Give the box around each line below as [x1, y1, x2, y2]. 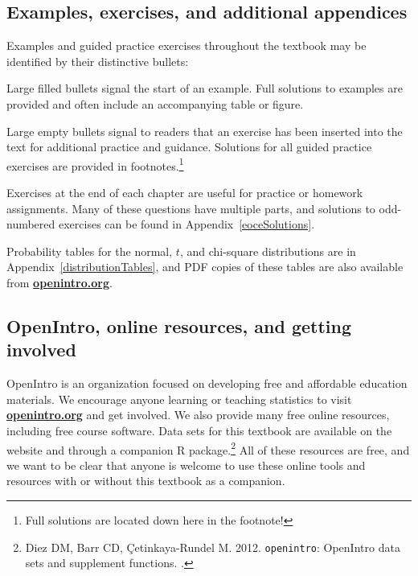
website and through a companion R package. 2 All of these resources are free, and [6, 438, 410, 458]
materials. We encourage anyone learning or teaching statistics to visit [6, 390, 352, 407]
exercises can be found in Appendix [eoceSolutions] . [58, 216, 315, 232]
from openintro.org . [6, 274, 113, 290]
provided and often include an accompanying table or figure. [6, 95, 304, 112]
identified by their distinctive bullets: [6, 52, 189, 69]
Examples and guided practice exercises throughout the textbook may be [6, 37, 367, 54]
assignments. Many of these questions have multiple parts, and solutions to [6, 200, 375, 216]
